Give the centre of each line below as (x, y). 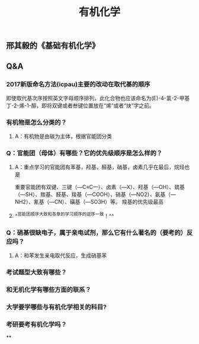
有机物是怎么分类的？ (36, 122)
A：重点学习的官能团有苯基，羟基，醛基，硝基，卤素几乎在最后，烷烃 (99, 167)
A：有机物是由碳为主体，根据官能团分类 (63, 136)
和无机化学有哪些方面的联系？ (49, 290)
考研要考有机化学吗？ (36, 324)
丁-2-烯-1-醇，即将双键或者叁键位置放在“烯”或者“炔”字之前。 (81, 105)
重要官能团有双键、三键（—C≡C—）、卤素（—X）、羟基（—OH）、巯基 (100, 187)
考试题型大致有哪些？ (36, 272)
